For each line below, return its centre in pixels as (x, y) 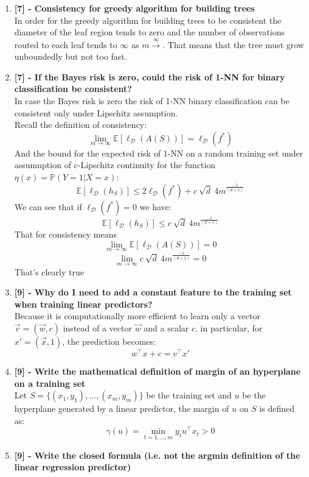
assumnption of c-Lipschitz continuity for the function (115, 165)
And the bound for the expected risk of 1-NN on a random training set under (159, 153)
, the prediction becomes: (109, 341)
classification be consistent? (73, 89)
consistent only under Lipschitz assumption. (96, 112)
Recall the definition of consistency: (81, 125)
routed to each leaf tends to (66, 44)
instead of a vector (97, 327)
